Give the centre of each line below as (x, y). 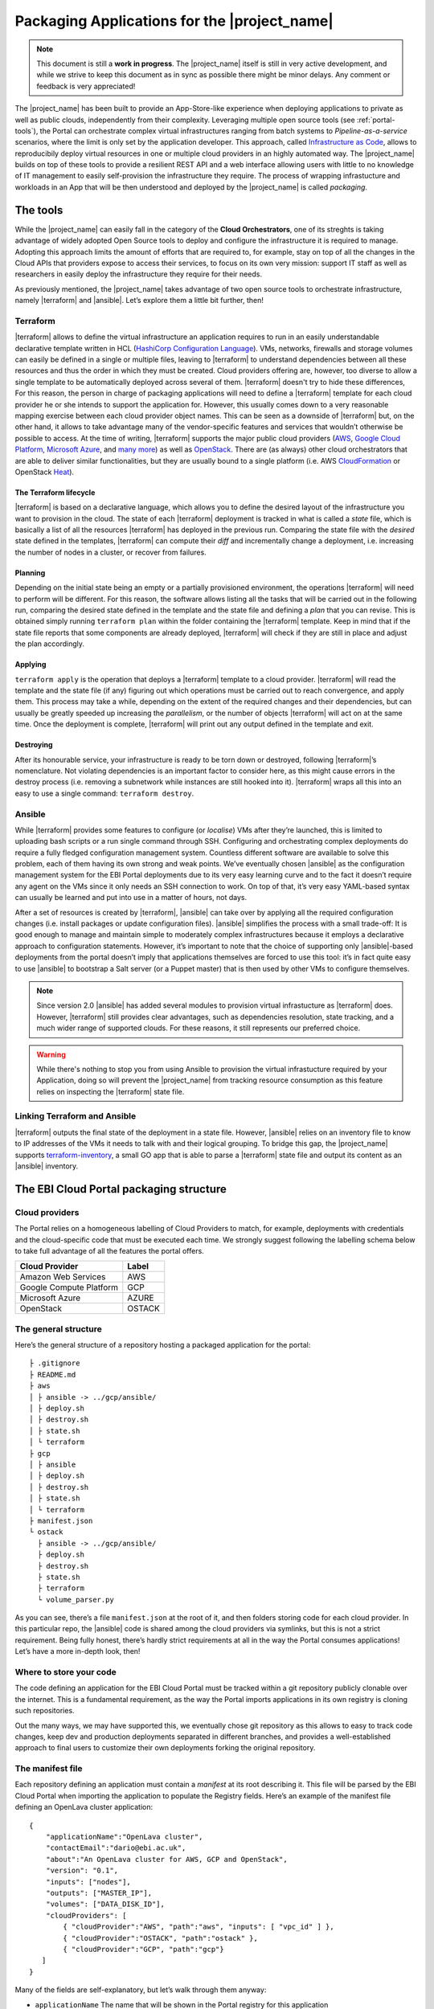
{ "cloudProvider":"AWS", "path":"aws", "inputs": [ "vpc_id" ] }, (199, 1927)
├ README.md (53, 1375)
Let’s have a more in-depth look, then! (78, 1651)
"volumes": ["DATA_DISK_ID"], (105, 1904)
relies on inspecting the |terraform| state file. (111, 1091)
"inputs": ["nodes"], (88, 1882)
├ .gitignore (55, 1363)
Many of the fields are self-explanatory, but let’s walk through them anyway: (141, 1990)
